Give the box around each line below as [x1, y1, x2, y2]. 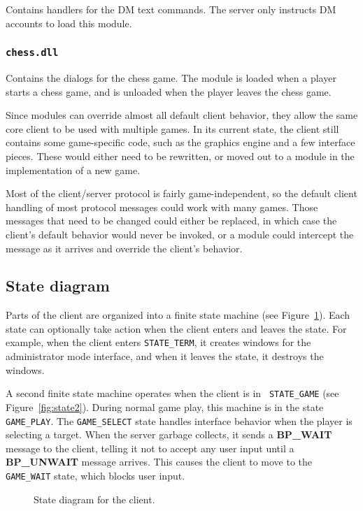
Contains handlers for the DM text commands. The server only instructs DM [6, 2, 336, 16]
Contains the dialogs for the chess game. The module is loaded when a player [6, 70, 336, 85]
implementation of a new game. [6, 162, 141, 177]
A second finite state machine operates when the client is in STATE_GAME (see [6, 386, 339, 401]
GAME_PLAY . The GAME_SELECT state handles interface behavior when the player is [6, 413, 353, 428]
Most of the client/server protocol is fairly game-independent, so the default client [6, 186, 357, 201]
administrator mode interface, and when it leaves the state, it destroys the [6, 349, 324, 364]
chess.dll [6, 47, 59, 59]
